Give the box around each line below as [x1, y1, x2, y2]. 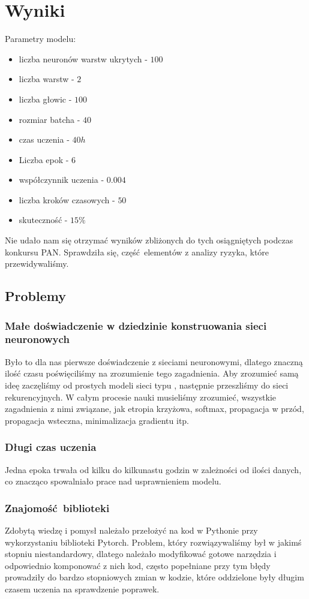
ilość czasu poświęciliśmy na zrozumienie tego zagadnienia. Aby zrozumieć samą [5, 367, 299, 380]
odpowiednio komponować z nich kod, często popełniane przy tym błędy [5, 559, 271, 571]
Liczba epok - [19, 153, 69, 165]
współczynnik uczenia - [19, 173, 104, 186]
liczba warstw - [19, 73, 74, 85]
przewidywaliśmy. [5, 257, 69, 270]
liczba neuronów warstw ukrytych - [19, 52, 148, 65]
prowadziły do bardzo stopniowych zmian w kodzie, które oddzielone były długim [5, 571, 304, 583]
